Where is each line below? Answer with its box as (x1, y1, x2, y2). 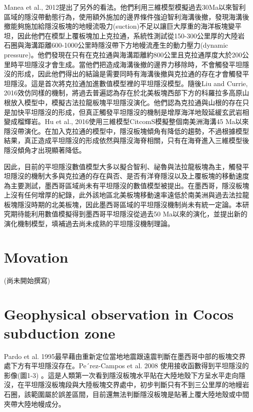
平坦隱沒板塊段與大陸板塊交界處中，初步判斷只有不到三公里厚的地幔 (24, 379, 242, 390)
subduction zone (4, 322, 115, 342)
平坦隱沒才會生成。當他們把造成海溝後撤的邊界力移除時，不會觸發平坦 (17, 59, 242, 69)
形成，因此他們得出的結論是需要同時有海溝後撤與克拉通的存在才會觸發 (17, 69, 242, 79)
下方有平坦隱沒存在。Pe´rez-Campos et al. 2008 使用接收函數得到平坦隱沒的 (10, 360, 249, 371)
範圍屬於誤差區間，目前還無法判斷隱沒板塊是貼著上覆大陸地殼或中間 (31, 389, 249, 399)
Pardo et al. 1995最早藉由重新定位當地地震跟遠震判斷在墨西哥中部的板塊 (4, 351, 232, 361)
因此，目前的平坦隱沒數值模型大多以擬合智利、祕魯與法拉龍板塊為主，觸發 (4, 161, 242, 171)
